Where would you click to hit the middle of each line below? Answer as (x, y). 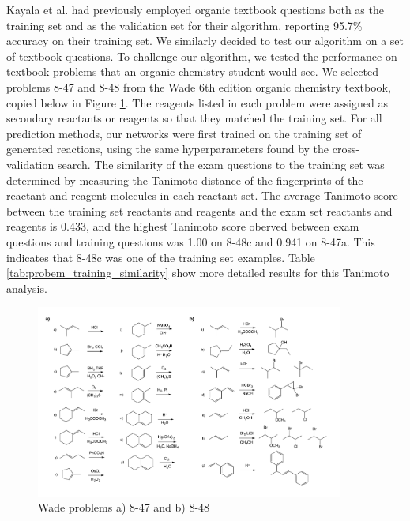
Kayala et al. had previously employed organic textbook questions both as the (195, 9)
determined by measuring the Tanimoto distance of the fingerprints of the (185, 180)
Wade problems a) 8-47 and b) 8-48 (124, 507)
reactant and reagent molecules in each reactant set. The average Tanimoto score (202, 195)
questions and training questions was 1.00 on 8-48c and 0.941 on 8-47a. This (191, 241)
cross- (346, 149)
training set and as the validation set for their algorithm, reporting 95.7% (184, 25)
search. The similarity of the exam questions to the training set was (221, 164)
